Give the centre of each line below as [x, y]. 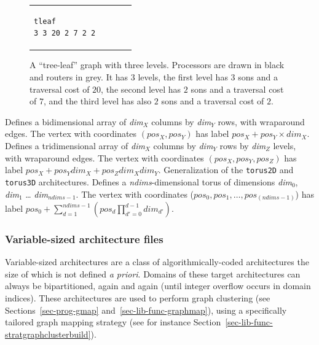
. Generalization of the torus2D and [226, 170]
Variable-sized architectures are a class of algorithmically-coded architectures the [157, 262]
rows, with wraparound [261, 121]
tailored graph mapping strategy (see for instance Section [113, 322]
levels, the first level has [183, 77]
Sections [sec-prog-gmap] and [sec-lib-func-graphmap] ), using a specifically [146, 310]
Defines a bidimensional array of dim [74, 121]
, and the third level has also [97, 101]
